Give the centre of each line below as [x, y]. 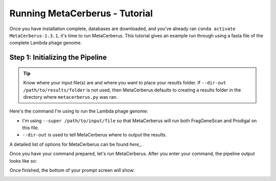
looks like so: [23, 161]
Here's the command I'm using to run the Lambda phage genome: [79, 111]
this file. [31, 128]
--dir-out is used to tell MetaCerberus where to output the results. [95, 135]
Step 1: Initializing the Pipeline [58, 58]
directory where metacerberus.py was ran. [70, 97]
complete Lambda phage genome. [45, 43]
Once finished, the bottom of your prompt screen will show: [72, 170]
